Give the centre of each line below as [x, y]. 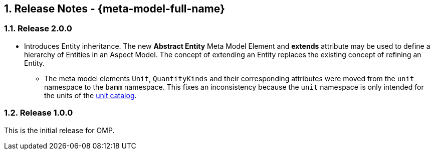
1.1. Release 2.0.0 [38, 29]
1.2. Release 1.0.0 [39, 113]
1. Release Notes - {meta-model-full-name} [115, 9]
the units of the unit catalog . [90, 95]
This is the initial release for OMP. [59, 130]
